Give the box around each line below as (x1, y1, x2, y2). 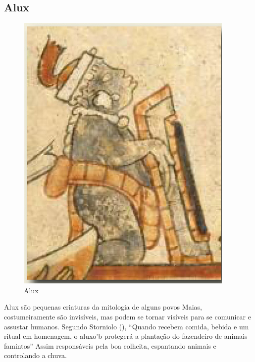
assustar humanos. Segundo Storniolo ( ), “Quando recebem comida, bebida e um (4, 321, 249, 331)
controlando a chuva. (4, 350, 67, 361)
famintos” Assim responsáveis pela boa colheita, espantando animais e (4, 340, 216, 351)
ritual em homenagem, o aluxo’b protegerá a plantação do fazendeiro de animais (4, 331, 248, 341)
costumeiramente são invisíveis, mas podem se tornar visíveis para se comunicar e (4, 311, 251, 321)
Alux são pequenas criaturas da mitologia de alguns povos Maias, (4, 302, 202, 312)
